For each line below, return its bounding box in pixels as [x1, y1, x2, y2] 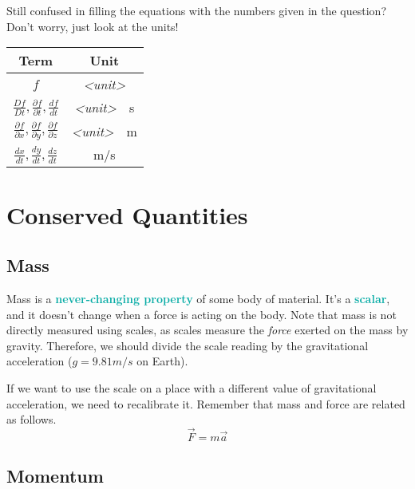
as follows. [6, 411, 57, 428]
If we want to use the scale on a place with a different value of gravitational [6, 379, 377, 396]
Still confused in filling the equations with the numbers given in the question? [6, 2, 386, 18]
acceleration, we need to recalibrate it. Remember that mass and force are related [6, 395, 405, 412]
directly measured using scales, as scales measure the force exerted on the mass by [6, 321, 409, 338]
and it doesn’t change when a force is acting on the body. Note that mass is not [6, 306, 397, 322]
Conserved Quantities [6, 198, 248, 231]
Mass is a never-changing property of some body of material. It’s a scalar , [6, 290, 390, 306]
